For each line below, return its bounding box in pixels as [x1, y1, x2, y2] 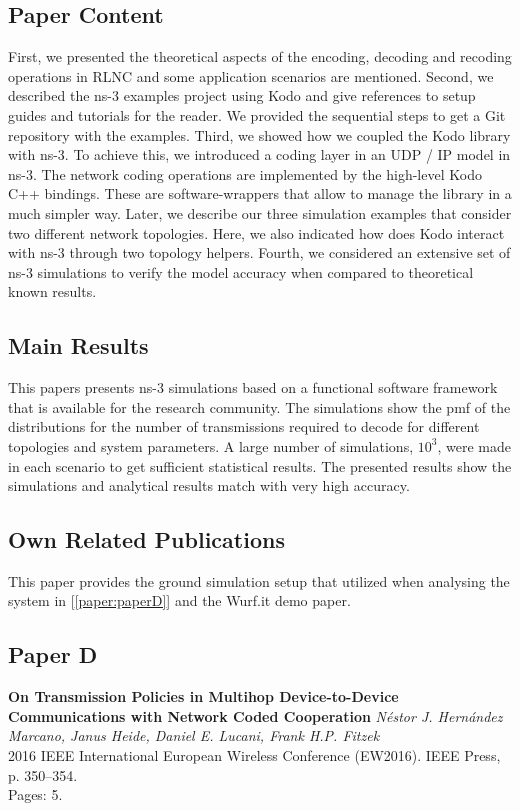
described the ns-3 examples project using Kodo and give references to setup [8, 85, 476, 106]
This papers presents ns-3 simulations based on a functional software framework [8, 377, 498, 398]
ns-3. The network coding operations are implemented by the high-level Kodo [8, 163, 482, 184]
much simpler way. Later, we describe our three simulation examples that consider [8, 202, 512, 223]
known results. [8, 281, 97, 302]
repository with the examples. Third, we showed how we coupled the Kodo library [8, 124, 511, 145]
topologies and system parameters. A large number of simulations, [8, 435, 414, 456]
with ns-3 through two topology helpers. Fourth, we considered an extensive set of [8, 242, 511, 263]
